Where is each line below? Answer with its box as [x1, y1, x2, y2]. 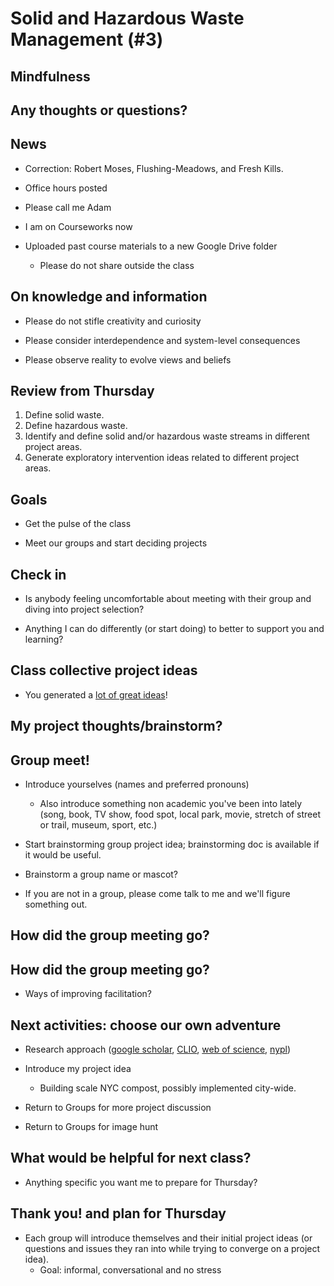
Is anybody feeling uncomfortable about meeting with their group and [24, 593, 312, 605]
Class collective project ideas [10, 662, 198, 679]
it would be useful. [24, 849, 102, 861]
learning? [24, 633, 64, 646]
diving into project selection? [24, 603, 145, 616]
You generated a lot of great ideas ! [24, 688, 168, 701]
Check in [10, 566, 67, 583]
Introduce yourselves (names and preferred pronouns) [24, 778, 250, 791]
